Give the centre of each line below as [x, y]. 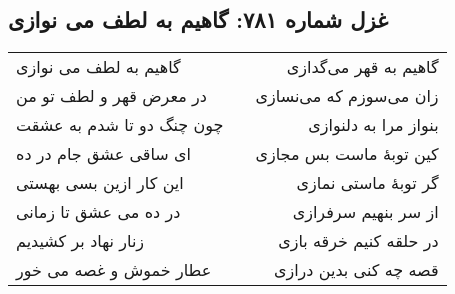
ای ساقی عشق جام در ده [104, 154]
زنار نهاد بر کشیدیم [80, 241]
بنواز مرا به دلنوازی [373, 125]
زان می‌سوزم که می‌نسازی [347, 96]
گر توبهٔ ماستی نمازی [367, 183]
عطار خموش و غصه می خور [114, 270]
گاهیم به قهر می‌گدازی [362, 67]
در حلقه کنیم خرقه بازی [358, 241]
